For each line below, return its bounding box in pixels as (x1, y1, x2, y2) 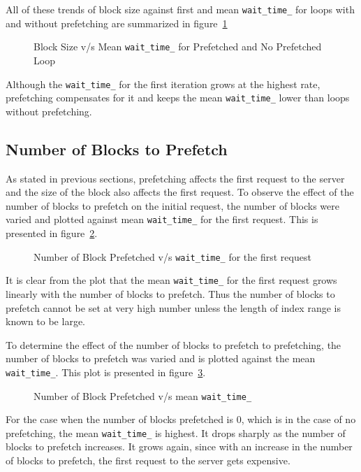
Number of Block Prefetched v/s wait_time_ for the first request (34, 249, 311, 264)
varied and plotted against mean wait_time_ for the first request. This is (6, 212, 318, 227)
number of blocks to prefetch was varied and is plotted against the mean (6, 351, 316, 366)
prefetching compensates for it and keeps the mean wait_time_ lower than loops (6, 90, 350, 105)
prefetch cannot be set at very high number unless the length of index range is (6, 300, 341, 315)
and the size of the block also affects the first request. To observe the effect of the (6, 185, 354, 199)
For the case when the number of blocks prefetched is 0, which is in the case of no (6, 412, 356, 427)
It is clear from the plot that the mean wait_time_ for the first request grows (6, 273, 337, 287)
